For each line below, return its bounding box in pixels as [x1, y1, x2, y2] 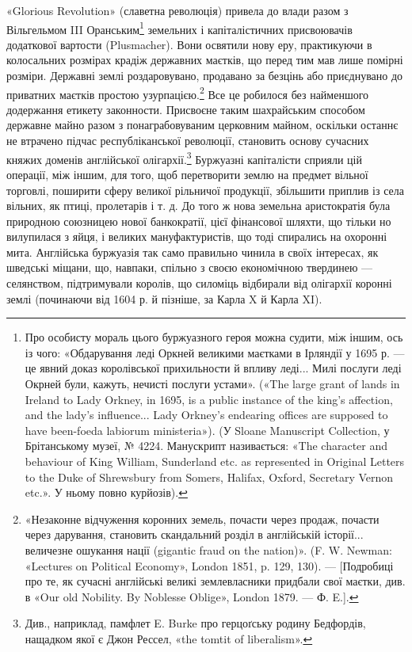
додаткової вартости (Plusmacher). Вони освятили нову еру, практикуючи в [6, 36, 372, 52]
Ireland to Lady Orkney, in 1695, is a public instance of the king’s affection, [25, 391, 393, 407]
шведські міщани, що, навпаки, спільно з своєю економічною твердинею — [6, 259, 373, 276]
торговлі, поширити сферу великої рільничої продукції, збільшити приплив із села [6, 181, 404, 198]
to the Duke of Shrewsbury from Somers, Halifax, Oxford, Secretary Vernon [25, 468, 394, 485]
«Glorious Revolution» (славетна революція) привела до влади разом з [6, 2, 349, 18]
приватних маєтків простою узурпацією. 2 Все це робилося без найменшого [6, 83, 369, 102]
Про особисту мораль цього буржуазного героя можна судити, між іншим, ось [25, 329, 403, 345]
